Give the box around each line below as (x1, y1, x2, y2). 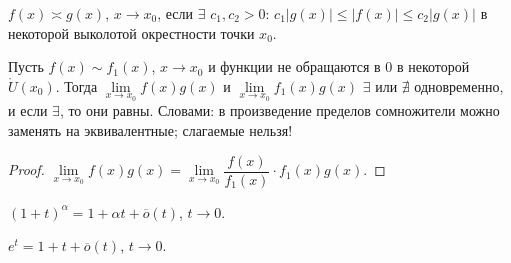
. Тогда (55, 75, 98, 96)
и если (8, 100, 48, 121)
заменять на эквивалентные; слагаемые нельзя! (8, 120, 293, 140)
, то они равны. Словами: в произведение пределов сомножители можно (59, 100, 500, 121)
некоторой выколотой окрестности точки (8, 22, 255, 43)
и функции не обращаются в (208, 56, 381, 77)
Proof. (8, 159, 45, 180)
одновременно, (414, 75, 504, 96)
